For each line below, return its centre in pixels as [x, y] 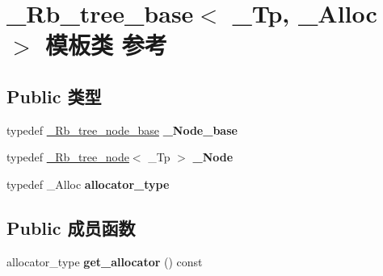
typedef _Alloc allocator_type [88, 184]
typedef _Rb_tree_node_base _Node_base [122, 130]
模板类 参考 [106, 45]
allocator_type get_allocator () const [105, 261]
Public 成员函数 [71, 227]
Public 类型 [54, 96]
